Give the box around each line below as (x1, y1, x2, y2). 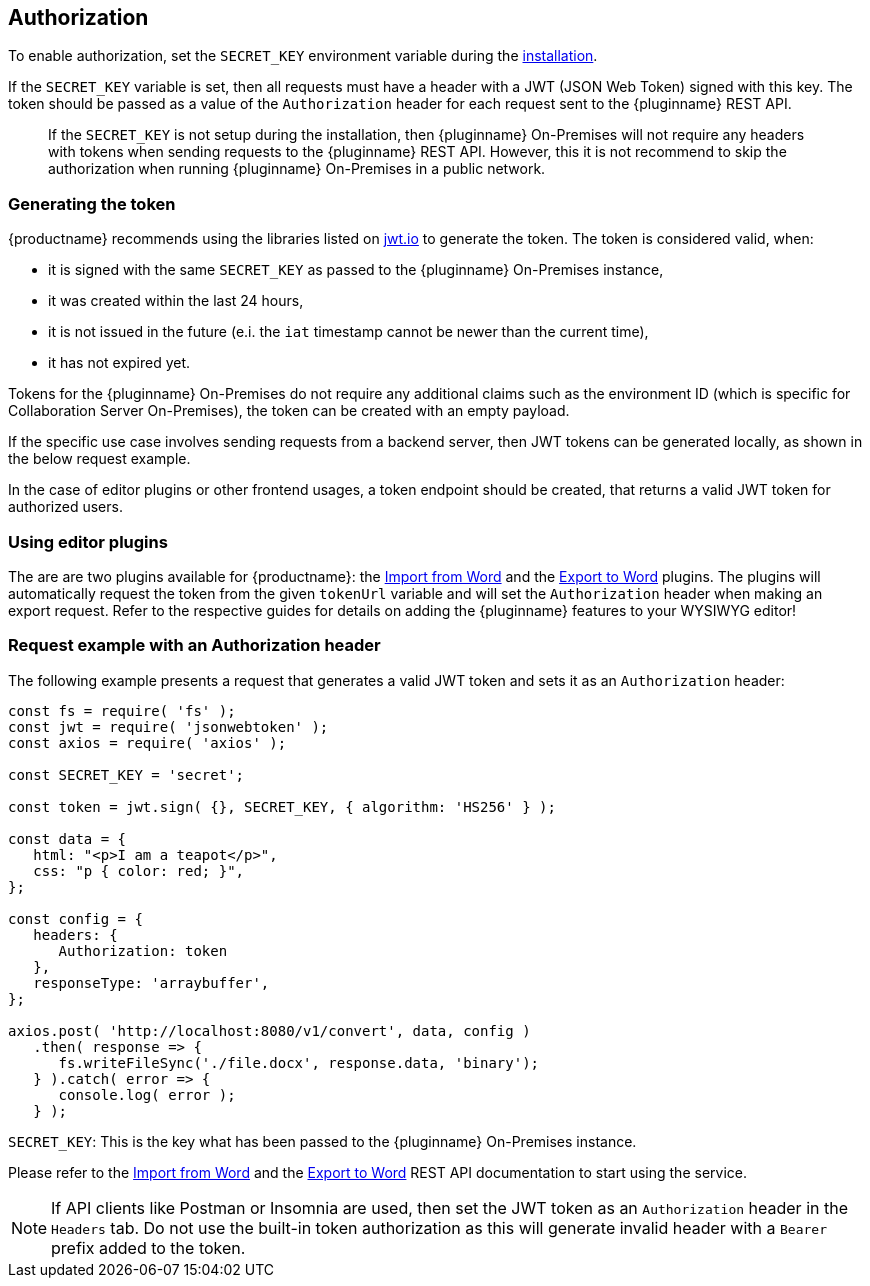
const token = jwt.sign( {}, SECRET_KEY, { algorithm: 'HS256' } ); (8, 798, 556, 815)
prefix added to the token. (51, 1237, 246, 1258)
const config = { (8, 910, 143, 927)
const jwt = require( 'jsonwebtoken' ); (8, 718, 329, 735)
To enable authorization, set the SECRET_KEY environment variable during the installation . (8, 47, 598, 65)
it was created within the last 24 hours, (48, 292, 304, 310)
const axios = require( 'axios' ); (8, 734, 287, 751)
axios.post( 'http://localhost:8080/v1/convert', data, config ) (8, 1022, 531, 1039)
